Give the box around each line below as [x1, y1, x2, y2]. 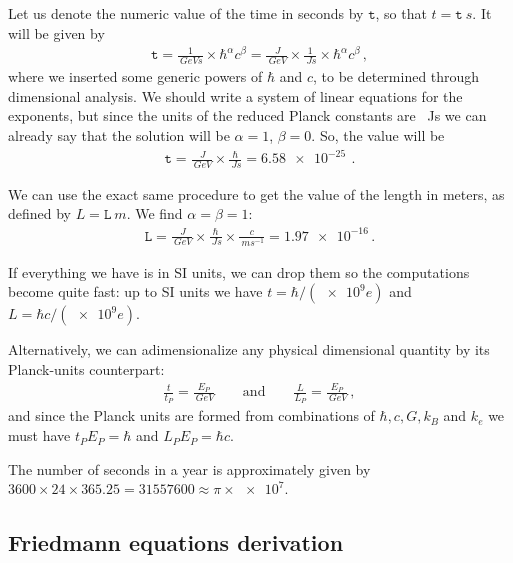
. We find [126, 203, 183, 224]
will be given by [8, 22, 105, 43]
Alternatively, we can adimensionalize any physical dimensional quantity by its [8, 339, 490, 360]
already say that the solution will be [8, 124, 230, 145]
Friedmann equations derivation [8, 527, 344, 558]
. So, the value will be [311, 124, 445, 145]
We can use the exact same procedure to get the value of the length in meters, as [8, 183, 505, 204]
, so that [375, 3, 427, 23]
